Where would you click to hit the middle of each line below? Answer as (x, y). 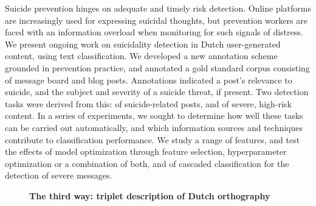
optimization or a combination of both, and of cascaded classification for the (147, 163)
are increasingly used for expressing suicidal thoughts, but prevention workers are (156, 20)
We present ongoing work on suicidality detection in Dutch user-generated (143, 44)
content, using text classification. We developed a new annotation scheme (141, 56)
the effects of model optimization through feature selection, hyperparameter (146, 151)
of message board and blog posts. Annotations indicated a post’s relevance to (149, 80)
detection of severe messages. (59, 175)
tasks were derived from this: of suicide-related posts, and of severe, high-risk (148, 103)
